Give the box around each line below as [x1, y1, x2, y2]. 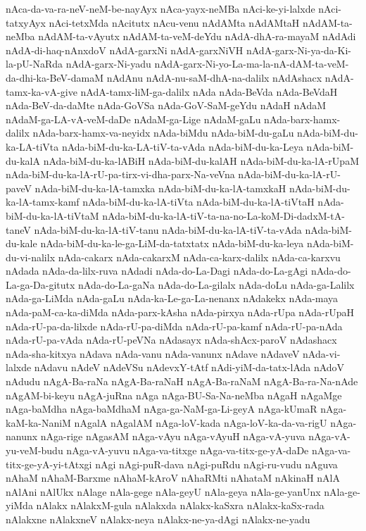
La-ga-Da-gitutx [6, 277, 75, 292]
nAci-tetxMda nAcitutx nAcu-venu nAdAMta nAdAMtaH [49, 15, 300, 30]
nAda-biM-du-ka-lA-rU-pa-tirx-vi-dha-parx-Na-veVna [6, 167, 235, 182]
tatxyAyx [6, 15, 46, 30]
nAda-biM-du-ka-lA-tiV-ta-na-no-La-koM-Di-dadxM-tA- [102, 208, 345, 223]
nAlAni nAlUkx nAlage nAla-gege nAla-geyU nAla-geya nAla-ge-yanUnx [6, 484, 321, 499]
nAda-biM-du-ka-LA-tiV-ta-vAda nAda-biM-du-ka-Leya [61, 139, 303, 154]
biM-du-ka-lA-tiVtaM [6, 208, 99, 223]
